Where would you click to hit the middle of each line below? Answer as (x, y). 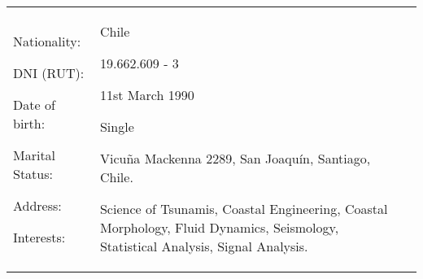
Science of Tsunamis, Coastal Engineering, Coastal (244, 209)
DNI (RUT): (49, 72)
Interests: (39, 237)
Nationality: (47, 41)
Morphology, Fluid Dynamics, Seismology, (219, 227)
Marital (35, 155)
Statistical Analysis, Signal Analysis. (204, 246)
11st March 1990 (147, 95)
